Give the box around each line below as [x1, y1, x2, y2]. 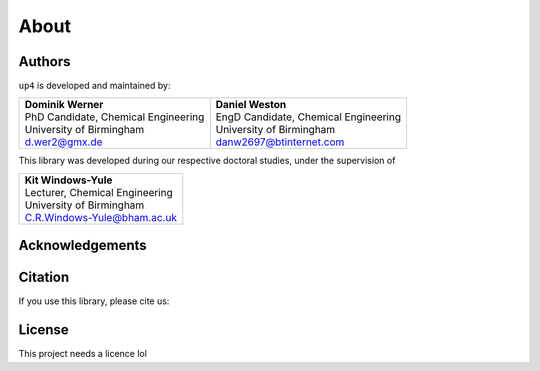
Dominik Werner [24, 98, 104, 112]
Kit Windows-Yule [24, 173, 113, 187]
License [18, 321, 69, 339]
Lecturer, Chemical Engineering [24, 185, 174, 199]
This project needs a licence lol [18, 348, 147, 360]
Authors [18, 53, 71, 70]
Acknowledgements [18, 237, 147, 254]
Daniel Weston [215, 98, 287, 112]
